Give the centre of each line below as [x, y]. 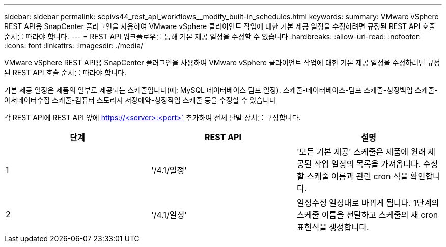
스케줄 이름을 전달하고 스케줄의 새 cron [367, 215]
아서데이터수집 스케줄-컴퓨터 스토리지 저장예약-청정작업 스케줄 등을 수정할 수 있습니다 [140, 100]
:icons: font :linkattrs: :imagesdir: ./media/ [74, 46]
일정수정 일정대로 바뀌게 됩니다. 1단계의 [368, 203]
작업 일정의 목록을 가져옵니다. [367, 164]
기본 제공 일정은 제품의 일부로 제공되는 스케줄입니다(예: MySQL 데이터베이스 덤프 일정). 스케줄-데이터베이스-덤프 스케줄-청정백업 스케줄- [221, 90]
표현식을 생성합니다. [333, 227]
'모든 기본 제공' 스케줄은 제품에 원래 [361, 152]
